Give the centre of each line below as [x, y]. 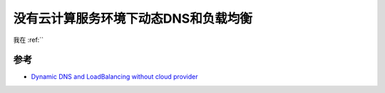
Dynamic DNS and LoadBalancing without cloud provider [114, 77]
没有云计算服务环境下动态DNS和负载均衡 [133, 18]
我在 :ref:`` [29, 40]
